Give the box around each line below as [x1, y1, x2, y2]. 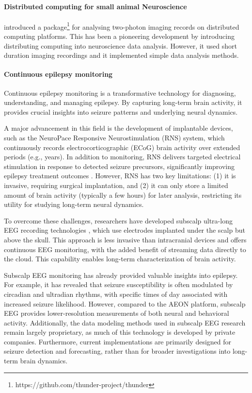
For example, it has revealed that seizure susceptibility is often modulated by [4, 279, 233, 290]
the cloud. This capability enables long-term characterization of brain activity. [4, 254, 236, 264]
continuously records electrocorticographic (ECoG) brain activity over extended [4, 142, 240, 152]
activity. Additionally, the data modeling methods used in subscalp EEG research [4, 317, 246, 327]
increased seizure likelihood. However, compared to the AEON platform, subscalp [4, 298, 246, 308]
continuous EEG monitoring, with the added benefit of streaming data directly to [4, 244, 246, 254]
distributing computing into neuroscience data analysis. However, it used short [4, 40, 237, 51]
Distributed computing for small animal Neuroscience [4, 1, 187, 11]
